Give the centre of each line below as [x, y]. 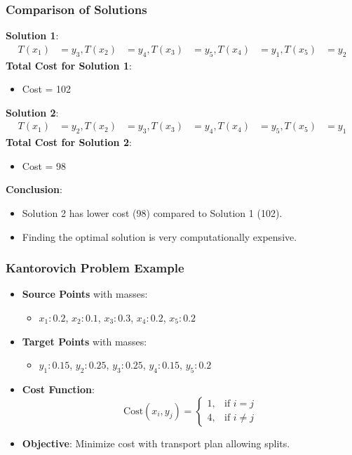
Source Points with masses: [85, 294]
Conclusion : [34, 189]
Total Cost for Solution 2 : [69, 142]
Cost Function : [58, 389]
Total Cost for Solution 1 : [69, 65]
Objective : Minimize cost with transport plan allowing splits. [156, 443]
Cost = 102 [47, 89]
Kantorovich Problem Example [95, 268]
